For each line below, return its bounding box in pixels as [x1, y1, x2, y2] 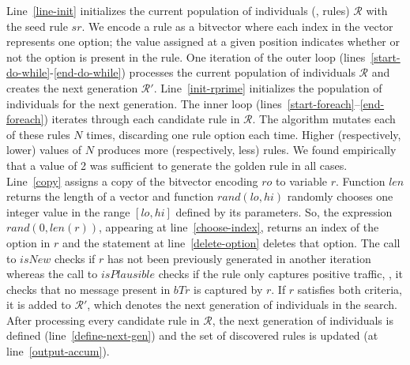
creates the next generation [6, 79, 138, 96]
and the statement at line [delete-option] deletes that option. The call [62, 234, 401, 250]
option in [6, 234, 51, 250]
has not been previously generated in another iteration [107, 250, 371, 266]
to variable [276, 172, 328, 189]
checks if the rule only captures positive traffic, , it [158, 265, 403, 282]
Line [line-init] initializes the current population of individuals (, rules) [6, 2, 350, 18]
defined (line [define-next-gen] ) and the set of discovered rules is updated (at [6, 327, 378, 344]
